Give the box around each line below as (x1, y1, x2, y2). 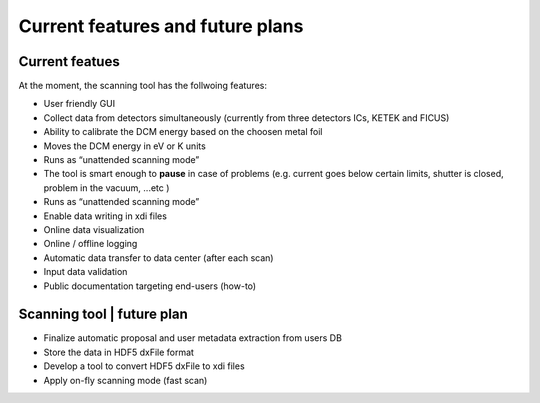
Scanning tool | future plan (18, 306, 189, 323)
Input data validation (43, 266, 128, 278)
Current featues (18, 53, 120, 70)
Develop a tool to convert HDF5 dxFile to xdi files (43, 360, 245, 372)
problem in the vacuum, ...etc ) (43, 181, 170, 194)
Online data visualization (43, 223, 145, 235)
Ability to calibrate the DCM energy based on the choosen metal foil (43, 126, 323, 138)
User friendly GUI (43, 98, 116, 110)
